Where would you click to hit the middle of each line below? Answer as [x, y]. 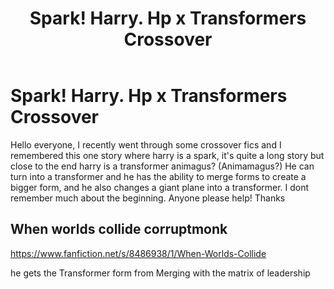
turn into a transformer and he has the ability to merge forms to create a [158, 176]
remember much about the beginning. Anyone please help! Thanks [148, 198]
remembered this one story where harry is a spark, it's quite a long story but [167, 155]
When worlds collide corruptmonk [119, 229]
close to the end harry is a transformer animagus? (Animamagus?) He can [162, 166]
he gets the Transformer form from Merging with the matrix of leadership [160, 273]
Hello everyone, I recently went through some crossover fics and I [146, 144]
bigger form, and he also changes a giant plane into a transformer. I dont [160, 187]
